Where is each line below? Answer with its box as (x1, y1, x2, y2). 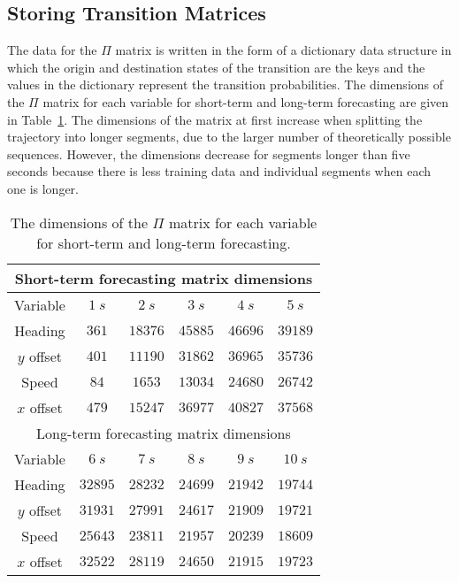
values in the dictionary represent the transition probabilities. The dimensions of (7, 75, 444, 94)
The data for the (7, 41, 97, 59)
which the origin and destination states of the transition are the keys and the (7, 58, 425, 76)
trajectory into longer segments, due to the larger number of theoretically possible (7, 127, 451, 146)
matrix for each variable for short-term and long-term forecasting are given (42, 92, 449, 111)
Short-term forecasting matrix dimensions (14, 267, 313, 288)
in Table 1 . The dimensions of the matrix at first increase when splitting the (7, 110, 423, 128)
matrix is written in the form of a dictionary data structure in (115, 41, 452, 59)
